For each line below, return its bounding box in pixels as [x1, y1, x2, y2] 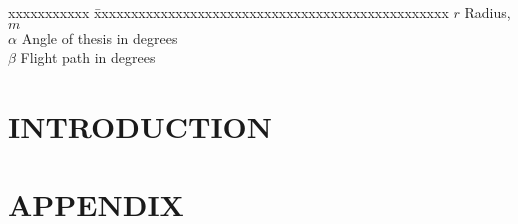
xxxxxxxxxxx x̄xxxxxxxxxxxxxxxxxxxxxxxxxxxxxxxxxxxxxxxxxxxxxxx [8, 2, 449, 22]
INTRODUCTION [8, 105, 273, 146]
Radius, [464, 2, 511, 22]
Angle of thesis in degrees [21, 27, 178, 48]
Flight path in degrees [20, 47, 156, 68]
